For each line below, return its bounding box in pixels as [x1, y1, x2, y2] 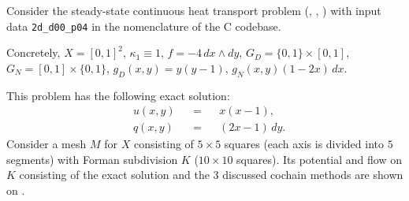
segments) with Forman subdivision [6, 151, 178, 167]
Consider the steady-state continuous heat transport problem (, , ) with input [6, 2, 381, 18]
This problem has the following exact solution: [6, 87, 230, 103]
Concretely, [6, 44, 61, 61]
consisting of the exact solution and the [19, 166, 210, 183]
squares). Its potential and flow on [236, 151, 402, 167]
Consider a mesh [6, 136, 87, 152]
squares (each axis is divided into [224, 136, 384, 152]
